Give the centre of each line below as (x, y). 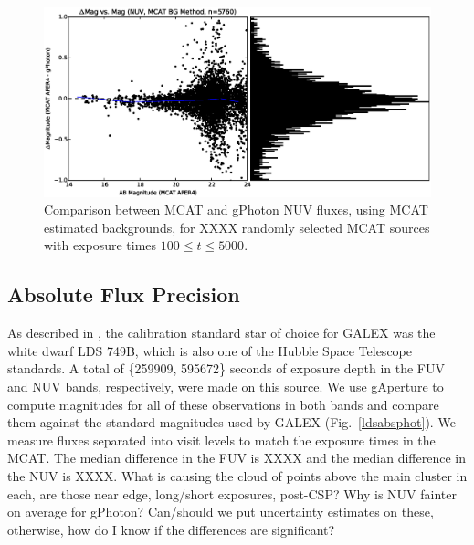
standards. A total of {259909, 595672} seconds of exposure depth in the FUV (226, 368)
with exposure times (100, 245)
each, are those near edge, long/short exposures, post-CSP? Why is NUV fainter (232, 493)
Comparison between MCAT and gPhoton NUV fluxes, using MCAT (236, 210)
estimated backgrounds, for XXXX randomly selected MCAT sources (237, 227)
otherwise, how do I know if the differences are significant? (171, 529)
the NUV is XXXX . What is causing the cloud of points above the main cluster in (237, 475)
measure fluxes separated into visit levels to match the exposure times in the (221, 440)
